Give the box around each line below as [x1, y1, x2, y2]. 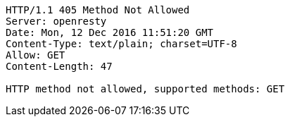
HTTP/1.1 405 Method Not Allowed [6, 4, 190, 16]
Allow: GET [6, 49, 65, 61]
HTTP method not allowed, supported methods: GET [6, 83, 285, 94]
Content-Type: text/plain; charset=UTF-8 [6, 38, 237, 49]
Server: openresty [6, 16, 107, 27]
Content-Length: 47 [6, 61, 113, 72]
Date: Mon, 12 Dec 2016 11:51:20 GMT [6, 27, 214, 38]
